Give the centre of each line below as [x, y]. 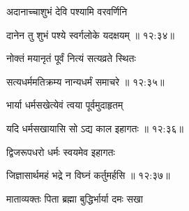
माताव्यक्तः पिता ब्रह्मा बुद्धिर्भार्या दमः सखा [75, 198]
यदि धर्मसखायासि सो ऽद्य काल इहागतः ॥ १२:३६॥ [95, 128]
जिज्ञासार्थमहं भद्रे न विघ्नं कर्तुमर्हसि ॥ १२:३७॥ [88, 175]
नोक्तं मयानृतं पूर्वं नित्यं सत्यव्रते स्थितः [71, 58]
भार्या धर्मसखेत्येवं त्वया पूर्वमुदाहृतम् [65, 105]
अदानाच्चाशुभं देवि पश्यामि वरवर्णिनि [67, 11]
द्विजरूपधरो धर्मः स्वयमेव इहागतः [61, 151]
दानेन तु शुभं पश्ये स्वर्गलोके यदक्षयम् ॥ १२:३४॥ [91, 34]
